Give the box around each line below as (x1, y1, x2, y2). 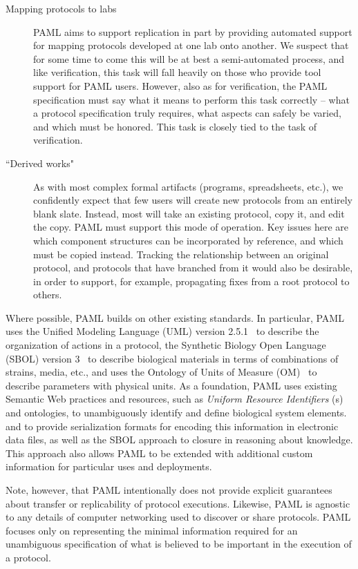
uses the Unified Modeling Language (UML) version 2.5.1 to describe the (6, 324, 319, 338)
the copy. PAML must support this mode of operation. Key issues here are (33, 220, 349, 234)
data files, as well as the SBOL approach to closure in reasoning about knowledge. (6, 432, 353, 447)
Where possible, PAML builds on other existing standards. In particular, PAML (6, 310, 344, 325)
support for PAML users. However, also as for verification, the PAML (33, 78, 328, 93)
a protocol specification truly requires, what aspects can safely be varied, (33, 106, 341, 120)
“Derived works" (6, 155, 74, 170)
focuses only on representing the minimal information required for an (6, 523, 298, 537)
